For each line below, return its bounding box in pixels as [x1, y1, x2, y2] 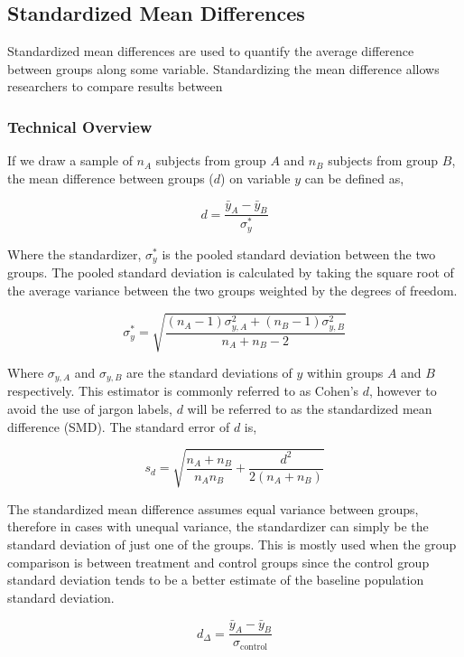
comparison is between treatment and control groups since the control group [7, 552, 430, 571]
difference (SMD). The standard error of [7, 417, 230, 436]
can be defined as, [304, 168, 404, 187]
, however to [369, 381, 437, 400]
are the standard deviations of [126, 362, 292, 381]
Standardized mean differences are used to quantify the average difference [7, 42, 414, 61]
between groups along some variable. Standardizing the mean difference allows [7, 59, 440, 78]
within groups [307, 362, 384, 381]
